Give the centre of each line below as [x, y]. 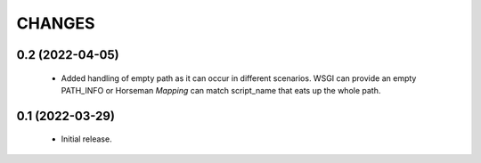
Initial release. [86, 139]
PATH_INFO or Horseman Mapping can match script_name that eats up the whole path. [221, 90]
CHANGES [56, 23]
